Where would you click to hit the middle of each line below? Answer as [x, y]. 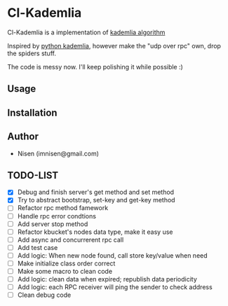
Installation [32, 112]
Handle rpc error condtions [57, 216]
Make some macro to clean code [65, 271]
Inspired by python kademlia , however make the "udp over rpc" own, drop [114, 46]
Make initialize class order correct [66, 263]
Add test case [38, 247]
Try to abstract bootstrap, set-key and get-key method [96, 200]
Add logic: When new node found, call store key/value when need [113, 255]
